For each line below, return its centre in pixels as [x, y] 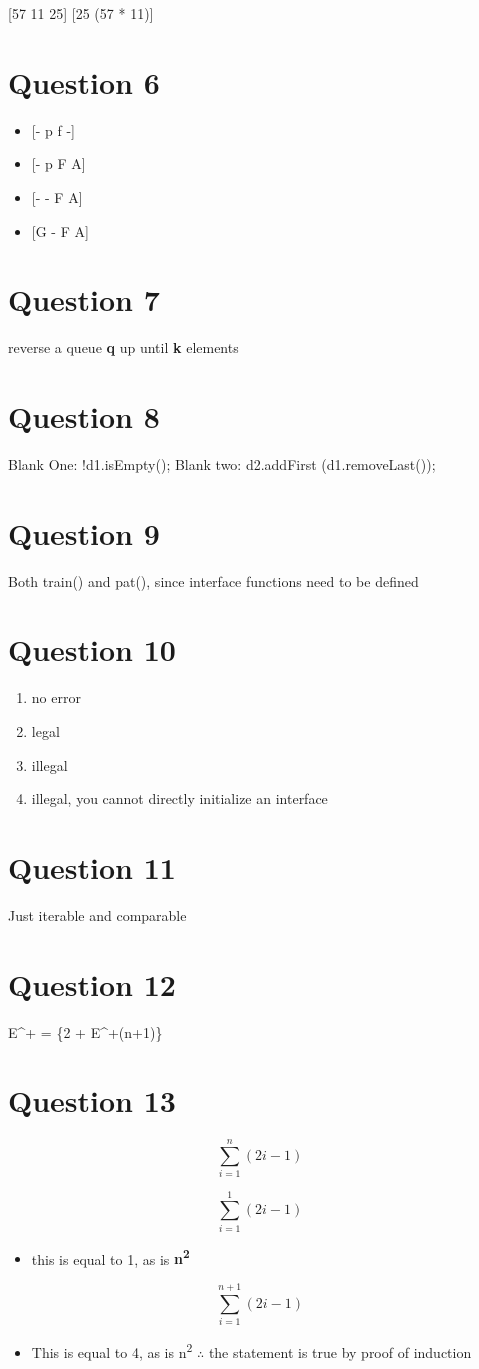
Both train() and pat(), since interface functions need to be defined [213, 580]
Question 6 [84, 81]
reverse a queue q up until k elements [123, 347]
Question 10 [92, 649]
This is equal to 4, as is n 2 [112, 1350]
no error [56, 697]
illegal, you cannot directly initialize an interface [179, 798]
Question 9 [84, 532]
